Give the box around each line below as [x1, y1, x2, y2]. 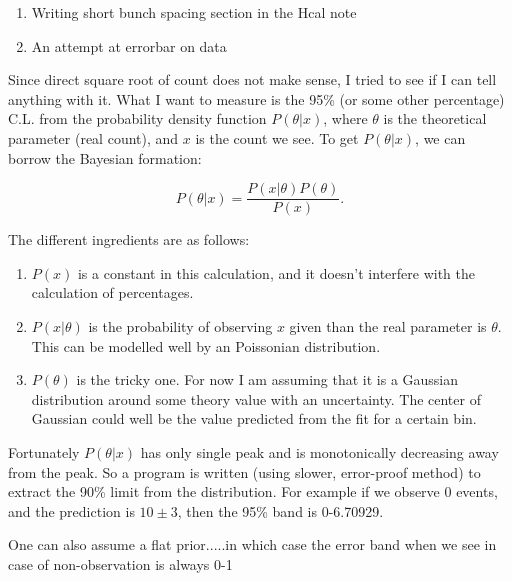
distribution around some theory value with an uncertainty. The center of [31, 388, 481, 409]
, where [323, 108, 368, 129]
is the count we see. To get [195, 127, 359, 148]
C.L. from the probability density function [8, 108, 267, 129]
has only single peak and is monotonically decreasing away [140, 441, 499, 462]
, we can [415, 127, 466, 148]
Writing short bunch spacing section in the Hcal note [31, 2, 357, 22]
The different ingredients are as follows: [8, 229, 250, 250]
